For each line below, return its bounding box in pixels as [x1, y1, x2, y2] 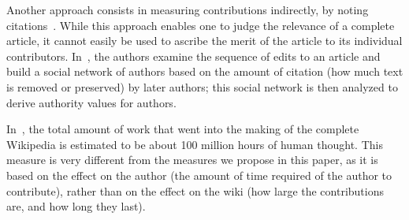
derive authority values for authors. [6, 94, 177, 110]
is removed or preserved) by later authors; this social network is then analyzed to [6, 78, 398, 95]
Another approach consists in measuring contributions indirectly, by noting [6, 2, 369, 17]
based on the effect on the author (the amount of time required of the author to [6, 166, 392, 183]
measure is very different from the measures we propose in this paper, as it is [6, 151, 378, 168]
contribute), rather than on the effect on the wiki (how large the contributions [6, 182, 385, 199]
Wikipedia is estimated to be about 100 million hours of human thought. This [6, 136, 383, 152]
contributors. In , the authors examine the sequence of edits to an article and [6, 47, 381, 64]
